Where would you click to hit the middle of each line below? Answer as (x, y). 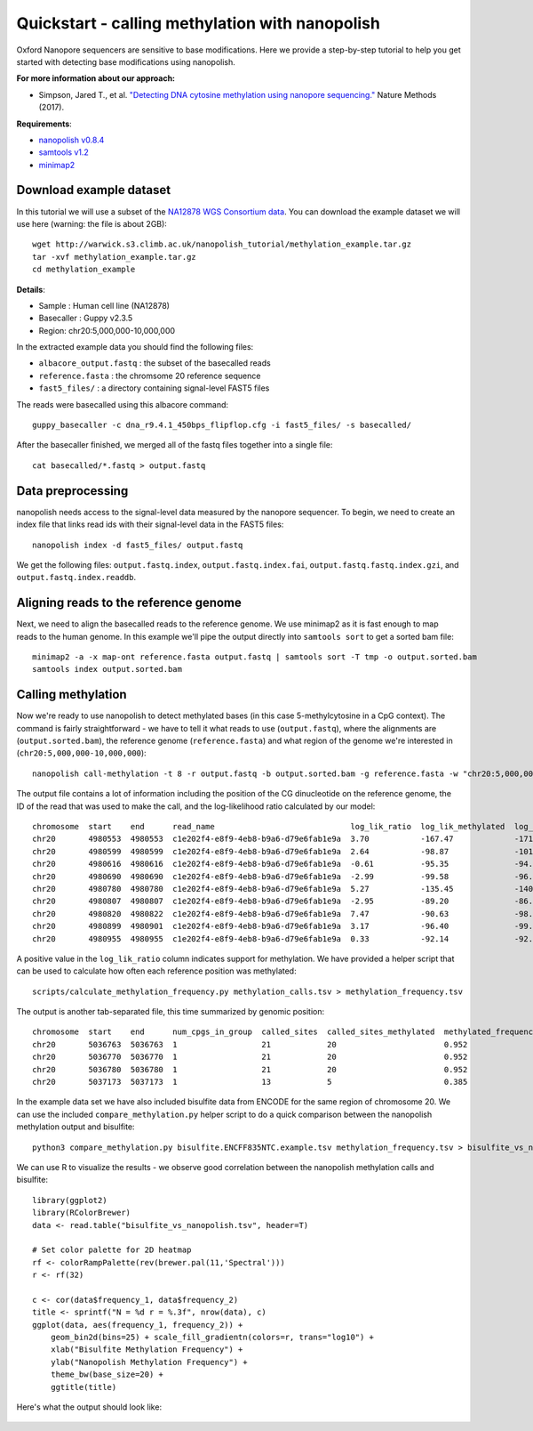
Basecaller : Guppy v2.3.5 (86, 318)
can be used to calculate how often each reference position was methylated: (156, 971)
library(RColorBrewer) (82, 1213)
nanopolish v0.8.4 (72, 140)
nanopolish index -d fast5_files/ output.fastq (138, 545)
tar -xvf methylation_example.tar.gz (115, 257)
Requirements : (44, 124)
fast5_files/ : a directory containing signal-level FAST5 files (154, 388)
